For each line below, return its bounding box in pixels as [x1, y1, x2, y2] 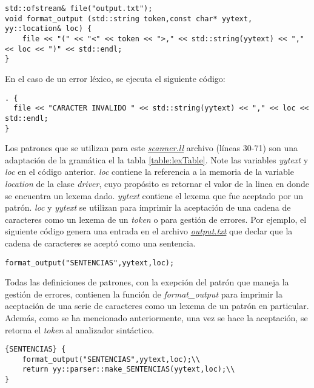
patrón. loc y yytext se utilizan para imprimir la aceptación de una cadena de [5, 201, 291, 214]
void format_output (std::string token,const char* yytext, [5, 14, 253, 23]
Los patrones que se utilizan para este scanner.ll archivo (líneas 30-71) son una [5, 141, 298, 154]
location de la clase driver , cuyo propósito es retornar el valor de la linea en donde [5, 177, 309, 189]
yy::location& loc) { [5, 24, 92, 33]
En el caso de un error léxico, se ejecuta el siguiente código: [5, 72, 225, 84]
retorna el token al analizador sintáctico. [5, 323, 155, 336]
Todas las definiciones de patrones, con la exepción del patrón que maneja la [5, 276, 289, 288]
